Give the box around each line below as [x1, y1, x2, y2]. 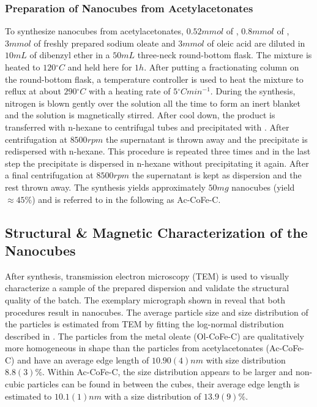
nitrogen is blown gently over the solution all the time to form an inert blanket [5, 96, 300, 109]
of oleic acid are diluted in [207, 36, 305, 49]
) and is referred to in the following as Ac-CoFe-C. [32, 192, 221, 205]
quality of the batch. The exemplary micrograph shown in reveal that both [5, 293, 285, 306]
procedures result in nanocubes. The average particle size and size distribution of [5, 305, 308, 318]
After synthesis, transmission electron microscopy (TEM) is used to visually [5, 269, 289, 282]
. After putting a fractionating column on [144, 61, 299, 73]
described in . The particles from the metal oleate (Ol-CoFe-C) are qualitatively [5, 329, 304, 342]
